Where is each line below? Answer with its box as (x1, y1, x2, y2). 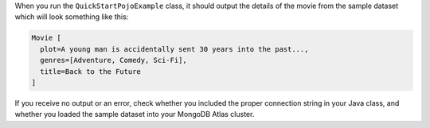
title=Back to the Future (40, 67, 141, 76)
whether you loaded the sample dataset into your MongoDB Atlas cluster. (14, 110, 255, 119)
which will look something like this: (14, 12, 129, 21)
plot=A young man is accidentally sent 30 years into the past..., (40, 45, 309, 53)
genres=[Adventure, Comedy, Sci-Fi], (40, 56, 187, 65)
